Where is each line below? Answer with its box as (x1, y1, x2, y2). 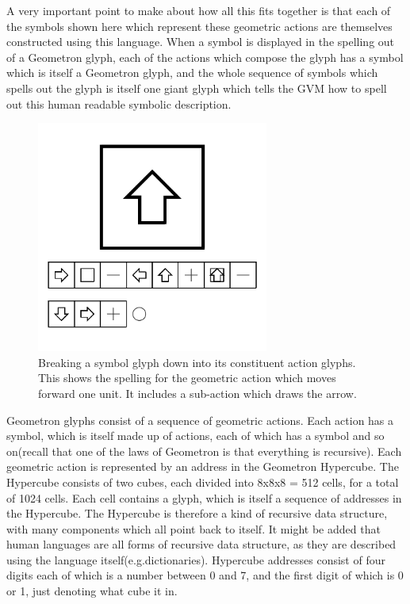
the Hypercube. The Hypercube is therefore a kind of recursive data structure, (6, 505, 388, 522)
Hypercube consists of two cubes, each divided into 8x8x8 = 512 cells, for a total (6, 473, 399, 490)
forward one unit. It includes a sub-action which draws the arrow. (38, 384, 357, 401)
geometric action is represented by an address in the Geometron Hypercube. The (6, 458, 399, 475)
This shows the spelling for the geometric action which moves (38, 369, 336, 386)
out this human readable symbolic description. (6, 95, 232, 112)
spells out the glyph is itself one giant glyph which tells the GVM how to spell (6, 79, 387, 96)
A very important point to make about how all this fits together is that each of (6, 2, 391, 18)
